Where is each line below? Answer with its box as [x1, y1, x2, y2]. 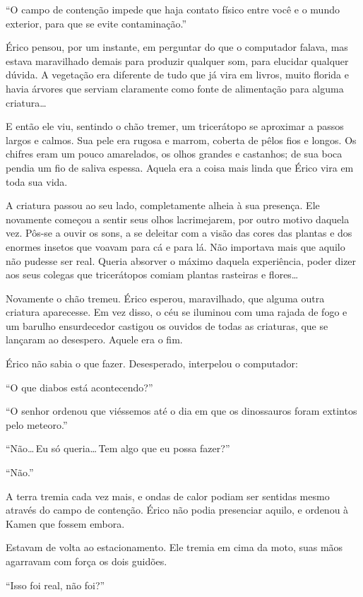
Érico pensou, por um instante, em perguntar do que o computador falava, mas [6, 40, 348, 54]
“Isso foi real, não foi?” [6, 577, 105, 592]
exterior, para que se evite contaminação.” [6, 16, 187, 30]
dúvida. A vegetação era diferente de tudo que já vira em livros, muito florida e [6, 67, 349, 82]
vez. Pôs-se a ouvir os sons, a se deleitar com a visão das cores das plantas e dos [6, 225, 352, 240]
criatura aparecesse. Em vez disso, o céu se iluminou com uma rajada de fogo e [6, 305, 347, 319]
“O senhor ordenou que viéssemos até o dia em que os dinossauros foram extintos [6, 403, 357, 418]
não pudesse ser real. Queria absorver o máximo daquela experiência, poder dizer [6, 253, 357, 268]
